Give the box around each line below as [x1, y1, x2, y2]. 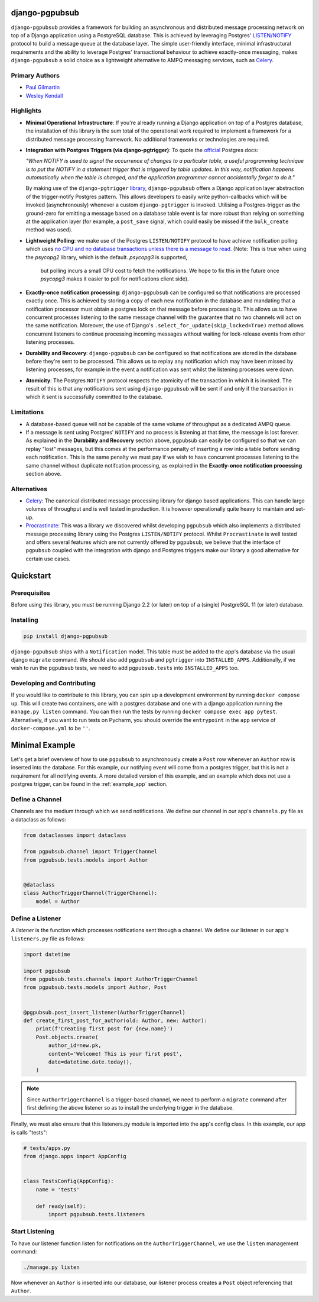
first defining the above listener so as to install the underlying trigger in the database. [27, 1104, 234, 1111]
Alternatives [11, 485, 47, 493]
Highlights [11, 107, 41, 115]
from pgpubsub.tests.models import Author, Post [23, 984, 167, 991]
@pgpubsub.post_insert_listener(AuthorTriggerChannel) [23, 1009, 185, 1016]
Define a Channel [11, 795, 62, 803]
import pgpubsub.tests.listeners [48, 1211, 145, 1217]
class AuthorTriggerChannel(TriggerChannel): [23, 890, 158, 897]
